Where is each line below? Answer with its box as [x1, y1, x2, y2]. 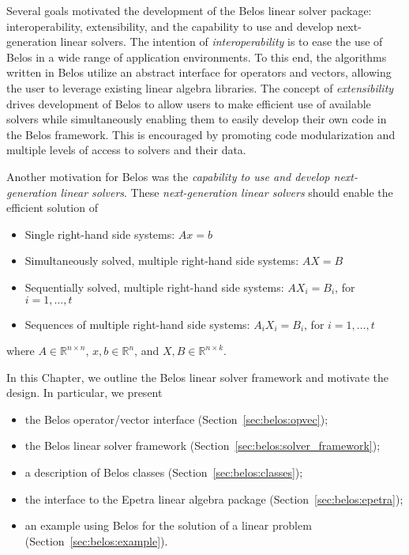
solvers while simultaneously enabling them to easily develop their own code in [6, 111, 387, 127]
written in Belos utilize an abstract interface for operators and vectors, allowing [6, 64, 392, 81]
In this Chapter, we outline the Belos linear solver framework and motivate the [6, 368, 388, 385]
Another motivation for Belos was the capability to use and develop [6, 168, 330, 184]
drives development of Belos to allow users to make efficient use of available [6, 95, 371, 111]
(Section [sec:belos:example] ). [24, 532, 168, 549]
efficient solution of [6, 199, 98, 216]
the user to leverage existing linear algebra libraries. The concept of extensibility [6, 79, 394, 96]
